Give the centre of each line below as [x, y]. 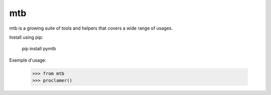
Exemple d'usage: [28, 60]
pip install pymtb [39, 49]
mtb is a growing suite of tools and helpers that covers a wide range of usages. [91, 28]
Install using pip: [26, 37]
